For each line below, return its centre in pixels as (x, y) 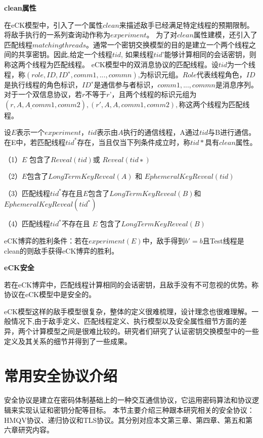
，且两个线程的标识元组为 (154, 94)
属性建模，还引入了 (225, 35)
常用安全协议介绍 (61, 376)
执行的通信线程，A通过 (161, 132)
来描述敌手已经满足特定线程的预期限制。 (186, 25)
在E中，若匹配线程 (35, 142)
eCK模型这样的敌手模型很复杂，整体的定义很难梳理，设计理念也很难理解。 (128, 311)
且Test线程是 (223, 240)
